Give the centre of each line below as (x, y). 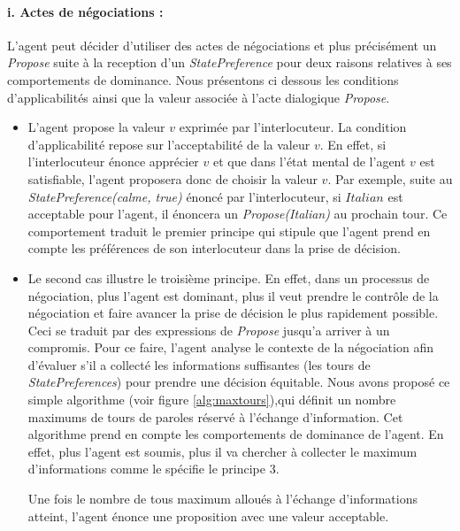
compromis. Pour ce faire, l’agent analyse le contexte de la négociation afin (230, 347)
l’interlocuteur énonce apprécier (113, 162)
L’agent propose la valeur (96, 127)
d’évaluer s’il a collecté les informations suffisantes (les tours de (199, 364)
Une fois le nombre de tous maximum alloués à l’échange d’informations (222, 499)
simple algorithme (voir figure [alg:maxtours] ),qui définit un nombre (212, 400)
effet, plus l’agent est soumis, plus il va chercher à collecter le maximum (222, 451)
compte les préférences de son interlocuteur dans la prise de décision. (214, 248)
